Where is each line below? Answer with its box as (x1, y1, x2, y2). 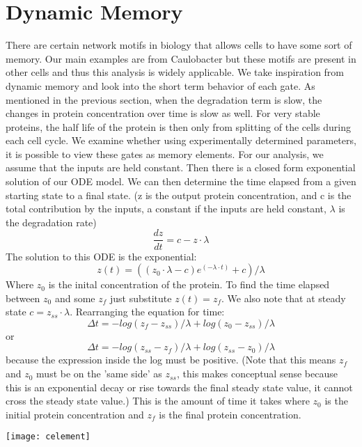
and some (54, 290, 95, 305)
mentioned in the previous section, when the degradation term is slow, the (6, 92, 322, 107)
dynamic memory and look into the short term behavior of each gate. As (6, 78, 315, 93)
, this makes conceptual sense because (177, 366, 338, 381)
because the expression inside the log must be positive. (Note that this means (6, 352, 336, 367)
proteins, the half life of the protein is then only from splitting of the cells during (6, 119, 351, 134)
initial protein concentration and (6, 407, 144, 421)
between (6, 290, 40, 305)
